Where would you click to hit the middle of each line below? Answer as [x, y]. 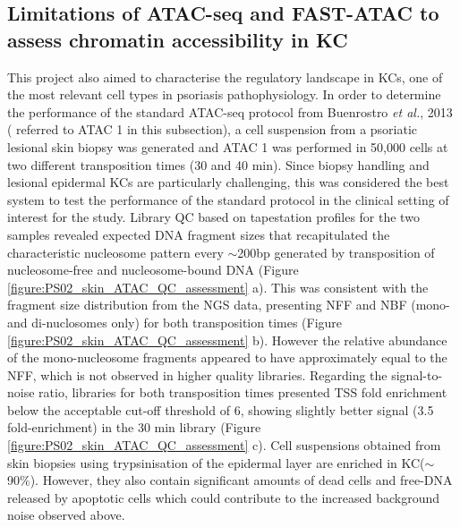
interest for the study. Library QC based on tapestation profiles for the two [213, 217]
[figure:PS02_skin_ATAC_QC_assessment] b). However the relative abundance [227, 340]
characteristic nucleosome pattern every [115, 252]
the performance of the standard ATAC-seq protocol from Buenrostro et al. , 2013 [230, 111]
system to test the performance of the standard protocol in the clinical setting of [228, 199]
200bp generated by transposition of [336, 252]
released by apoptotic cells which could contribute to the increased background [223, 497]
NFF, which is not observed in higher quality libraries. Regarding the [197, 374]
